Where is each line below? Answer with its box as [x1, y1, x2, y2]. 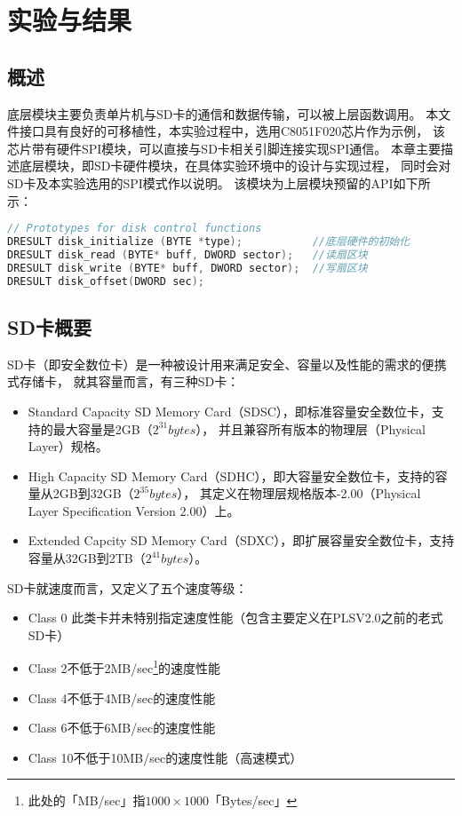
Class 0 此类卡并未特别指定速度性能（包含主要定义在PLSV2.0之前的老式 [28, 608, 443, 627]
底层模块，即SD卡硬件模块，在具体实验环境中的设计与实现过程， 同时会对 [19, 156, 451, 175]
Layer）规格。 [28, 437, 108, 456]
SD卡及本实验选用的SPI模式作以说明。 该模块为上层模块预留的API [7, 173, 394, 192]
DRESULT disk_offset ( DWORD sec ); [7, 274, 204, 288]
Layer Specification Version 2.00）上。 [28, 501, 240, 519]
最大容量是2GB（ [52, 419, 153, 438]
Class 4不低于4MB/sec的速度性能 [28, 688, 216, 707]
